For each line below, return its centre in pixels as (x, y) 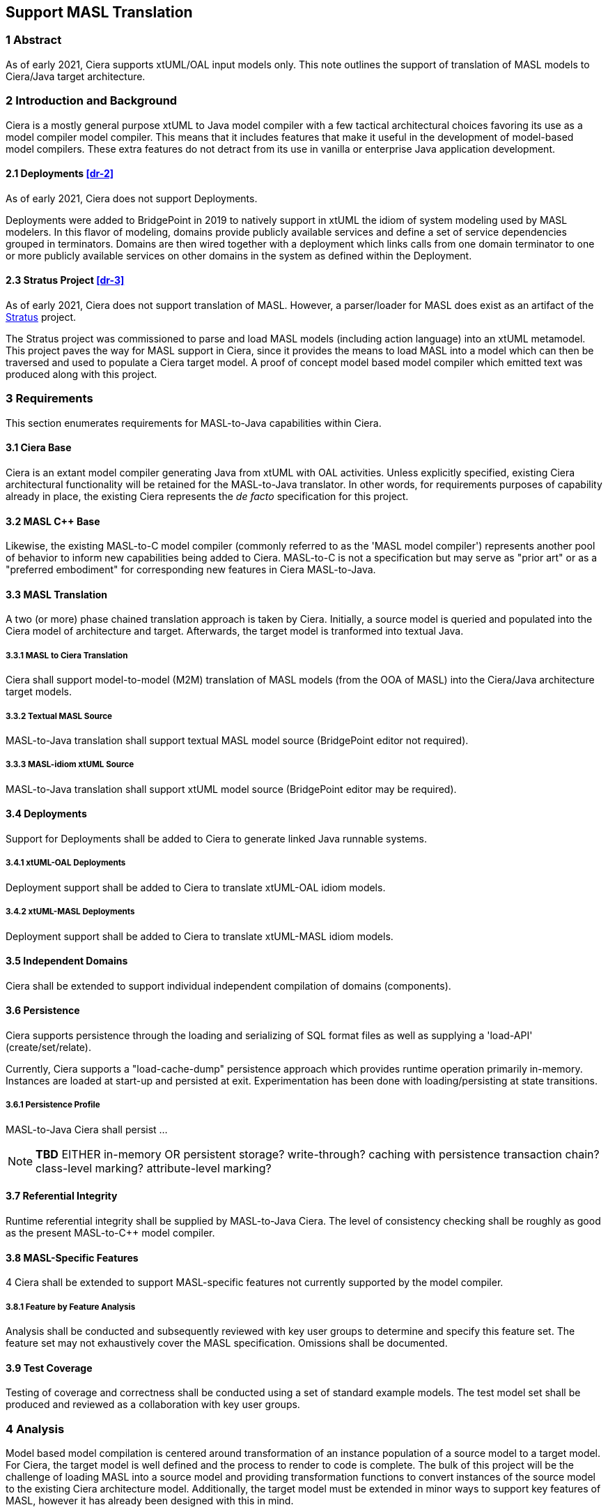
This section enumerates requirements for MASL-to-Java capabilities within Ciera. (194, 423)
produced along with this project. (81, 374)
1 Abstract (34, 40)
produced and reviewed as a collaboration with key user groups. (153, 1405)
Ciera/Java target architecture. (76, 76)
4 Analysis (35, 1429)
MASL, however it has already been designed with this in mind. (150, 1500)
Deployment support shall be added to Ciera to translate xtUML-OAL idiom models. (196, 887)
